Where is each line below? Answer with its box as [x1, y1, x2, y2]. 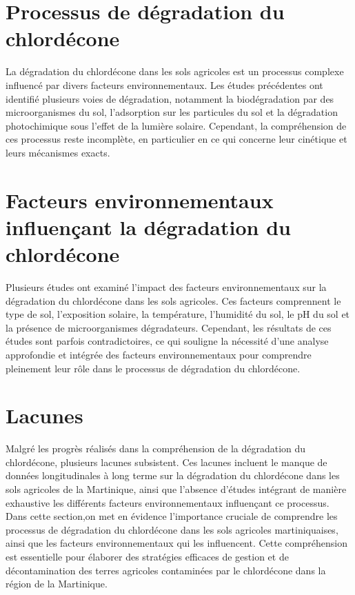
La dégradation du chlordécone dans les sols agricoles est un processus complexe [6, 64, 344, 79]
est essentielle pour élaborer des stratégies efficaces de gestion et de [6, 549, 289, 563]
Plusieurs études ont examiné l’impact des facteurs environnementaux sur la [6, 279, 327, 294]
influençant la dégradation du [6, 212, 291, 241]
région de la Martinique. [6, 576, 108, 591]
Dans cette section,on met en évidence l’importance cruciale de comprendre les [6, 509, 338, 523]
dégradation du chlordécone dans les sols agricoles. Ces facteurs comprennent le [6, 293, 341, 307]
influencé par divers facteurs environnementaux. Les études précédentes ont [6, 77, 323, 92]
